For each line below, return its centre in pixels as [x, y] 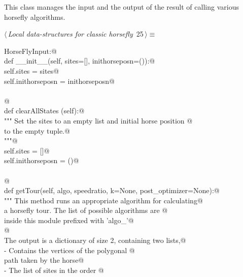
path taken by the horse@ [44, 260]
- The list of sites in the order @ [54, 270]
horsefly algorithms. [35, 17]
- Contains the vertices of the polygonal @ [70, 250]
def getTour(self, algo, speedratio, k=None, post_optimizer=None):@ [112, 190]
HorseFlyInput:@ [30, 51]
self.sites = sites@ [32, 70]
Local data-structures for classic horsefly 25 [76, 34]
